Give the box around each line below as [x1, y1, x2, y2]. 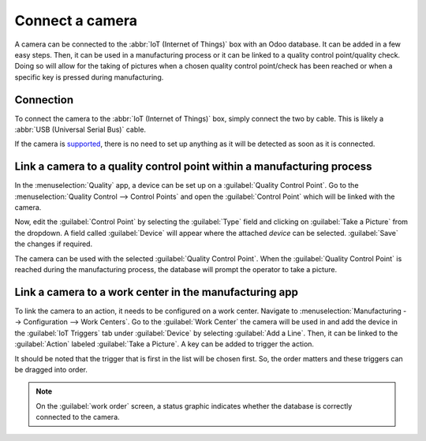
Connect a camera [14, 12, 138, 29]
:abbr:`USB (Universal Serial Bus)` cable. [14, 125, 146, 134]
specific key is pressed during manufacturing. [14, 72, 164, 82]
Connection [14, 93, 74, 107]
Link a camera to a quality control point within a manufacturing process [14, 160, 372, 174]
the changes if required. [14, 239, 93, 249]
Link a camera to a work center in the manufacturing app [14, 285, 299, 299]
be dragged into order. [14, 364, 88, 374]
